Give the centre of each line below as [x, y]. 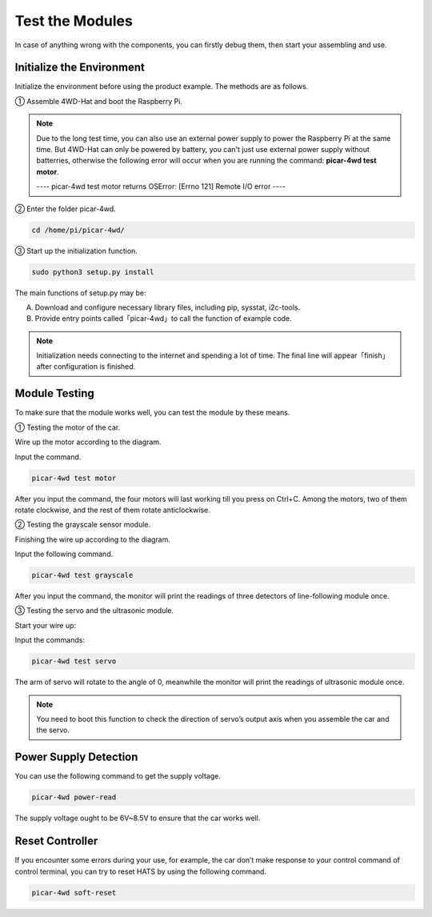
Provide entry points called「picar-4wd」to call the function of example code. [163, 318]
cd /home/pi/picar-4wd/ [78, 230]
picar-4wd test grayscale [82, 575]
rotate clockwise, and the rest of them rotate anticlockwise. [113, 510]
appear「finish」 [361, 355]
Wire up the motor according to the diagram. [88, 442]
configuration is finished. [94, 366]
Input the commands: [50, 640]
